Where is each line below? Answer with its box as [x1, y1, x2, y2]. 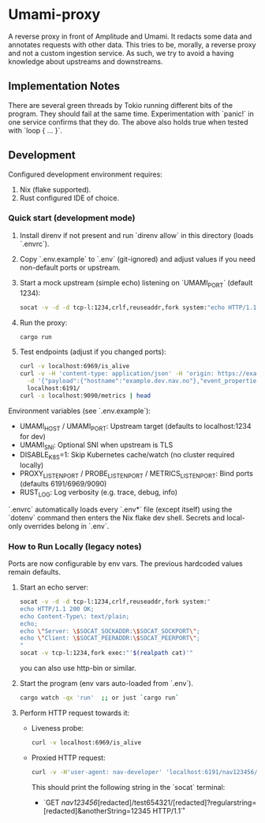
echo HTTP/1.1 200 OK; [19, 605, 95, 613]
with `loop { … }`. [8, 125, 63, 135]
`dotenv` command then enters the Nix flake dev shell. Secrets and [8, 512, 225, 522]
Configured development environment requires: [8, 169, 163, 179]
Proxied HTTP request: [31, 753, 106, 762]
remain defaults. [8, 568, 62, 577]
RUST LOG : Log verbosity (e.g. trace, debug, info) [19, 487, 177, 498]
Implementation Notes [8, 80, 121, 93]
